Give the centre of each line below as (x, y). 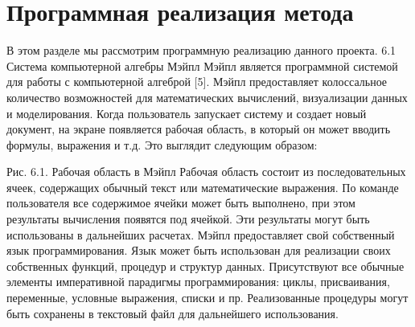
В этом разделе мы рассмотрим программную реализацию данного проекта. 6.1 (201, 50)
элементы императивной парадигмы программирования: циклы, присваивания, (198, 282)
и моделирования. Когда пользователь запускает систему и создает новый (187, 113)
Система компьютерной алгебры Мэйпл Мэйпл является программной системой (202, 65)
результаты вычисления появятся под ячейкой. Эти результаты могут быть (188, 219)
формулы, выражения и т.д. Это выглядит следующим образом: (162, 144)
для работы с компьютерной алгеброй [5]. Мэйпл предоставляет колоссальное (197, 82)
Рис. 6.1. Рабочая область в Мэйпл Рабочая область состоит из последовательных (206, 172)
